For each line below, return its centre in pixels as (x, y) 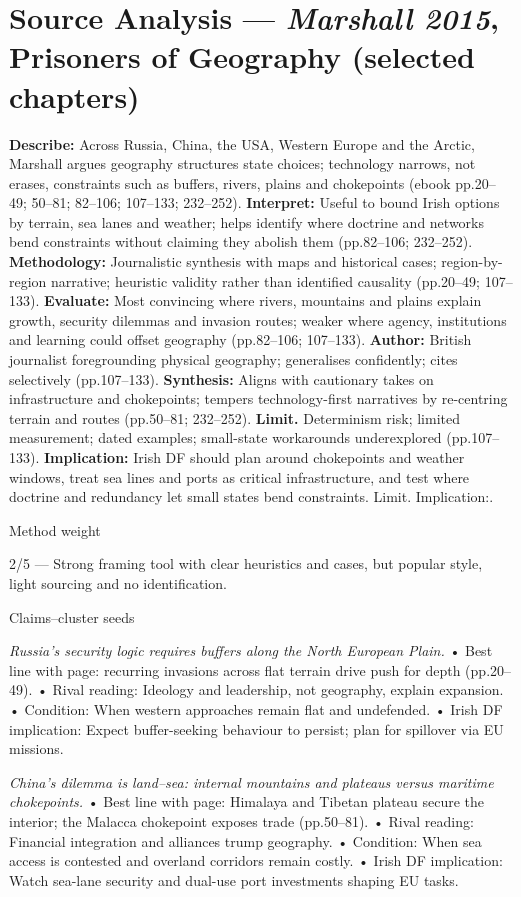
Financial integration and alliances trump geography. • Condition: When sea (245, 840)
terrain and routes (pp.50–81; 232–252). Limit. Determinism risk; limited (234, 417)
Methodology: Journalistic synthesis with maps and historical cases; (223, 261)
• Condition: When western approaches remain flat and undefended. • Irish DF (256, 708)
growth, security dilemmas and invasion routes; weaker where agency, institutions (258, 319)
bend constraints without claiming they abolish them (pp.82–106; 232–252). (241, 241)
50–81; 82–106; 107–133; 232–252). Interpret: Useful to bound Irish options (265, 202)
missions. (36, 748)
